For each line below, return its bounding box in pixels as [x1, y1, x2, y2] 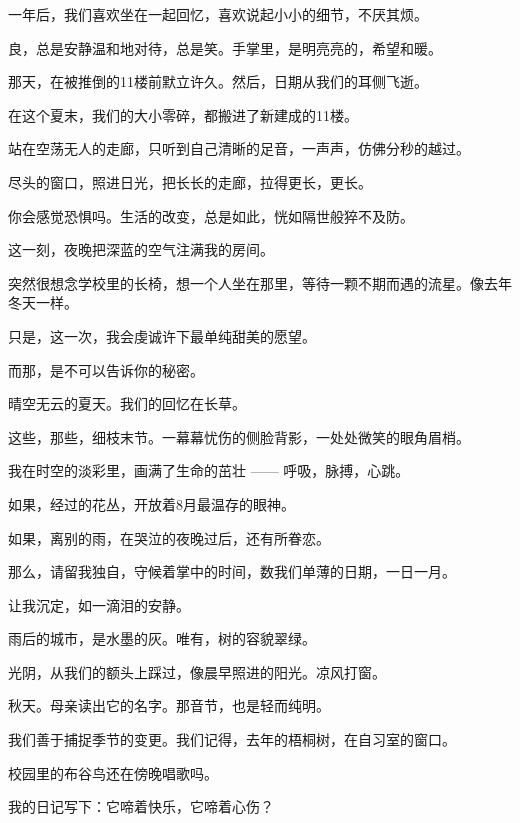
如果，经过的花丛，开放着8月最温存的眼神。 [8, 493, 295, 514]
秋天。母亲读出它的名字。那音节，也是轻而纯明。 [8, 695, 330, 716]
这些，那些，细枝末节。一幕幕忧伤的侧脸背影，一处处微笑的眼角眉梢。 [8, 426, 470, 447]
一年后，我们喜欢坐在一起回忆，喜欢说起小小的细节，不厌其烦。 [8, 4, 428, 24]
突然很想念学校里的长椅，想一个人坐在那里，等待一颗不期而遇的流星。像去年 [8, 272, 512, 293]
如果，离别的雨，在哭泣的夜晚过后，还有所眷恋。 [8, 527, 330, 548]
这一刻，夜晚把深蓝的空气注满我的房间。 [8, 239, 274, 260]
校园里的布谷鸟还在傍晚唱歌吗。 [8, 762, 218, 783]
